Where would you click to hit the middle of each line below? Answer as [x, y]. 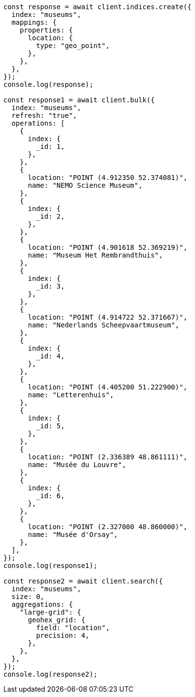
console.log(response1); [50, 566]
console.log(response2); [50, 674]
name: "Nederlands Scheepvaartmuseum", [104, 325]
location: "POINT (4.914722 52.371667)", [108, 317]
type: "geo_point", [73, 46]
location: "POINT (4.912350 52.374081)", [108, 178]
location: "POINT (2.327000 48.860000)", [108, 527]
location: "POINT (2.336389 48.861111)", [108, 457]
